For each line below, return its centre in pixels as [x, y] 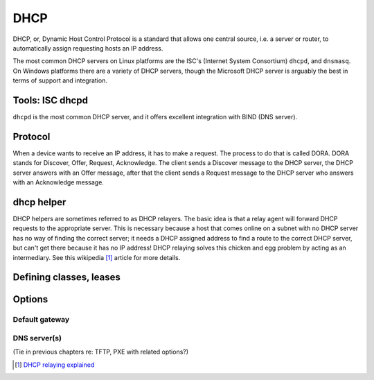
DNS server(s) [37, 338]
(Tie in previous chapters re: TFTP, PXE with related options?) [101, 352]
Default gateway [41, 320]
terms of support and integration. [60, 80]
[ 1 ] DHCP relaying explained [55, 365]
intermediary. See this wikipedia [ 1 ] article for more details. [97, 257]
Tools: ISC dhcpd [50, 100]
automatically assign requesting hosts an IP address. [88, 48]
